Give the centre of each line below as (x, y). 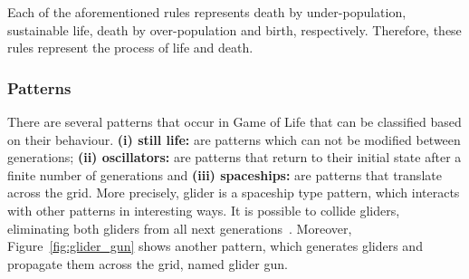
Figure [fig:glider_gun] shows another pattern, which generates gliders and (215, 246)
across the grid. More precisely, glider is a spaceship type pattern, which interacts (234, 192)
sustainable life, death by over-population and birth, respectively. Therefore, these (234, 29)
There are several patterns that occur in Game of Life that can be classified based (234, 121)
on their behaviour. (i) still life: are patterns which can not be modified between (234, 139)
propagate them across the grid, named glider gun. (148, 263)
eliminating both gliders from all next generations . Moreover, (180, 228)
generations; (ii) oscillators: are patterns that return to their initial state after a (234, 157)
